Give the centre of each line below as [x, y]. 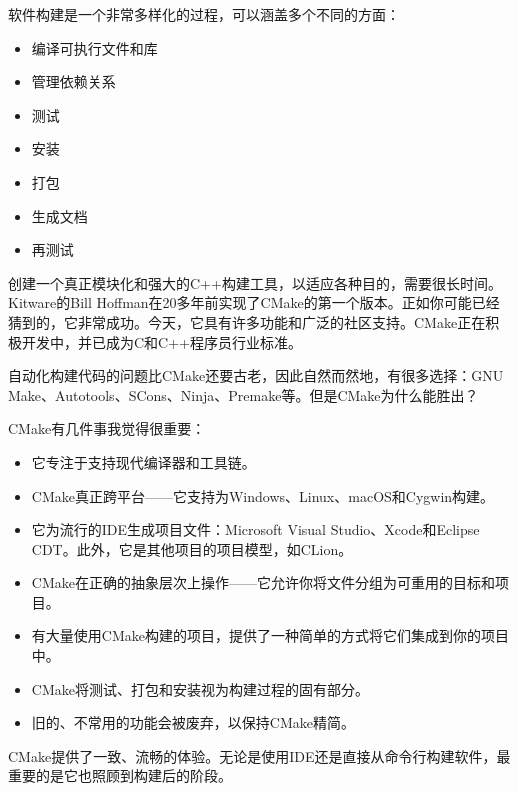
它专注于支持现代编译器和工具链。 [143, 461]
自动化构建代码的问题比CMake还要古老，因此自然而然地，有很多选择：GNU [256, 375]
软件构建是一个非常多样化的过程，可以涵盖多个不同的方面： [204, 14]
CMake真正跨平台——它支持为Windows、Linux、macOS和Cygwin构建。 [263, 495]
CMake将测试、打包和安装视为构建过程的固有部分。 [200, 688]
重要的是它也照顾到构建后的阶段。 [120, 775]
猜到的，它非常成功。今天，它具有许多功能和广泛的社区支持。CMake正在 [247, 321]
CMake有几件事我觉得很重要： [107, 428]
